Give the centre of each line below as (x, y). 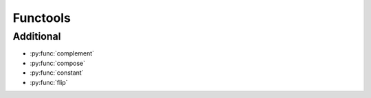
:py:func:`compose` (58, 63)
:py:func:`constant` (57, 73)
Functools (42, 18)
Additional (37, 36)
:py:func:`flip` (49, 82)
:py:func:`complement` (62, 53)
